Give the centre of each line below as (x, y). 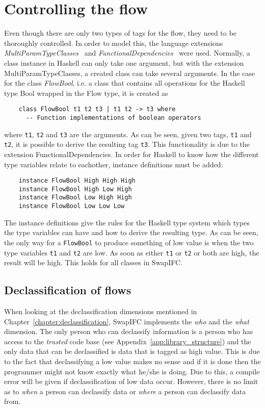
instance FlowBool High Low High (75, 189)
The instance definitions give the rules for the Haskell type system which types (127, 222)
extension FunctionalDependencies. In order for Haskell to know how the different (131, 154)
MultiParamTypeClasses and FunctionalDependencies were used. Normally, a (127, 53)
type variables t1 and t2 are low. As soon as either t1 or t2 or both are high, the (132, 252)
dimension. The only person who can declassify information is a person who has (129, 331)
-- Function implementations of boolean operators (113, 118)
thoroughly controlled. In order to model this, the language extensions (114, 43)
